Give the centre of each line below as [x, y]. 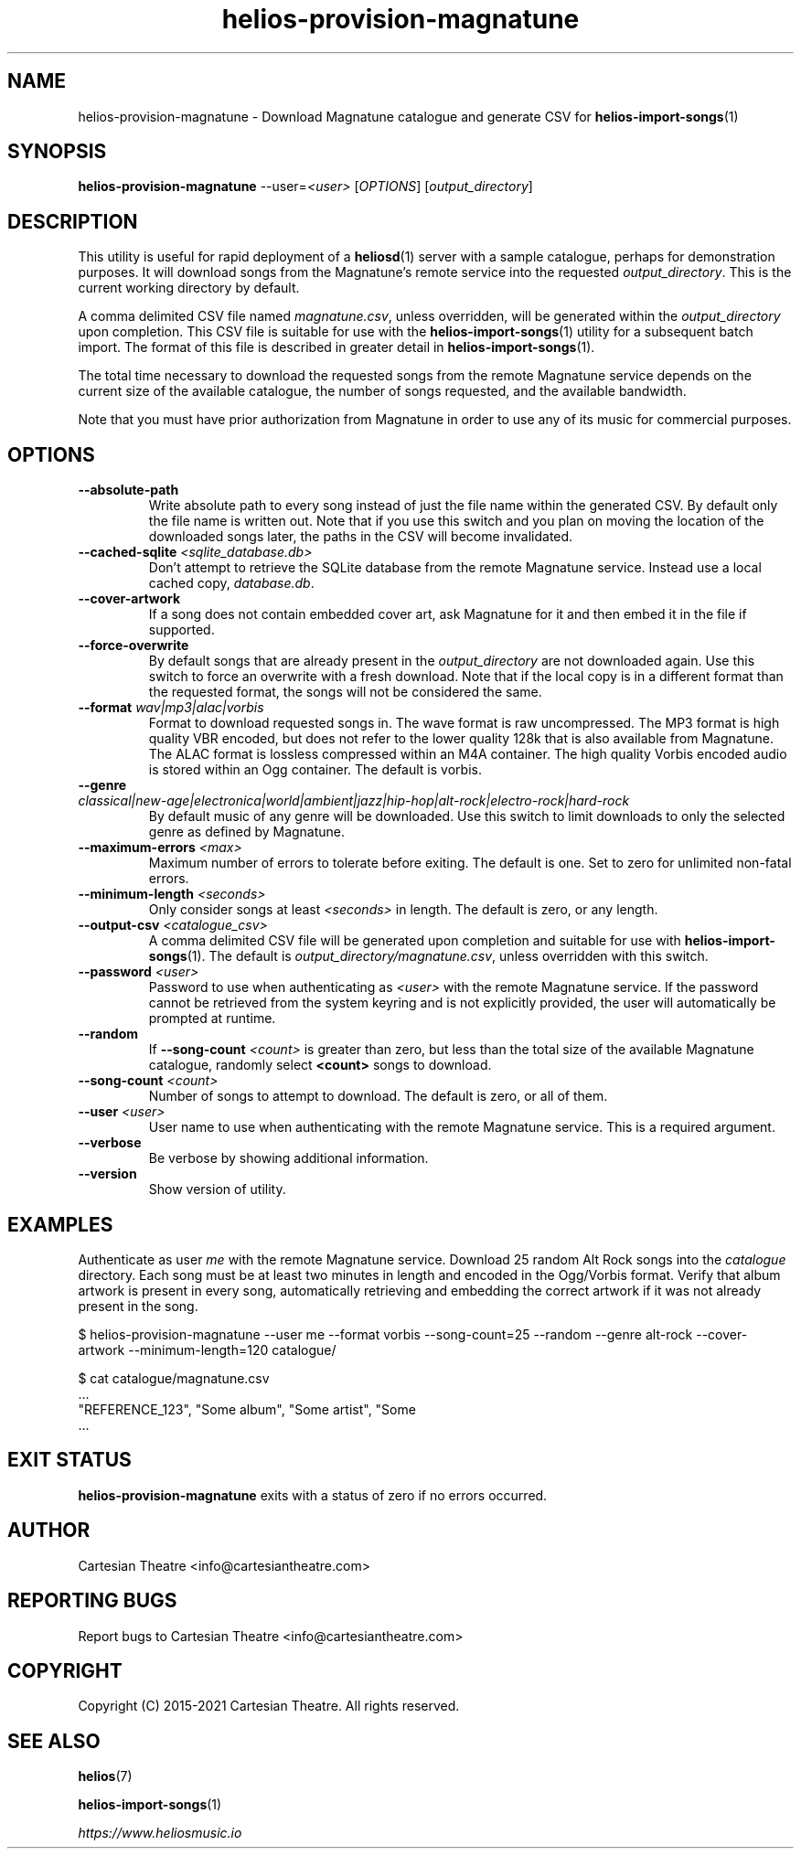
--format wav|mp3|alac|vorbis [171, 708]
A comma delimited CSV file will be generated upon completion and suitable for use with [415, 941]
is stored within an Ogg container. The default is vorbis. [315, 770]
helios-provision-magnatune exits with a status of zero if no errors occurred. [313, 1495]
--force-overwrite [133, 645]
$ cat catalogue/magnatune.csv [174, 1378]
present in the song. [138, 1306]
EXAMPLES [60, 1224]
